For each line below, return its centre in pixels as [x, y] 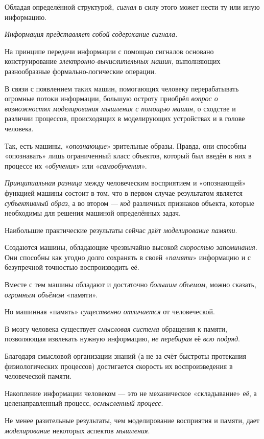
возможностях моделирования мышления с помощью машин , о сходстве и [120, 108]
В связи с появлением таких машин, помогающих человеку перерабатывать [122, 88]
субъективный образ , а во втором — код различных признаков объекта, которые [129, 203]
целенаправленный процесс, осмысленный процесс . [84, 403]
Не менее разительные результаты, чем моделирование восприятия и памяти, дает [132, 420]
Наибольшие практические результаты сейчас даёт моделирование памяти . [121, 230]
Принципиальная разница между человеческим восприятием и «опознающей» [125, 183]
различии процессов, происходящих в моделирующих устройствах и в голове [125, 118]
